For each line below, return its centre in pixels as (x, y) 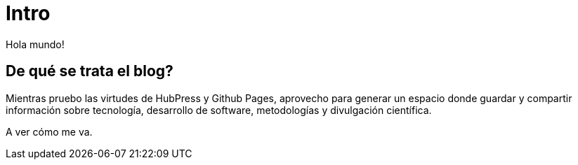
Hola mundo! (35, 44)
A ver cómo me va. (49, 131)
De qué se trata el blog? (90, 71)
